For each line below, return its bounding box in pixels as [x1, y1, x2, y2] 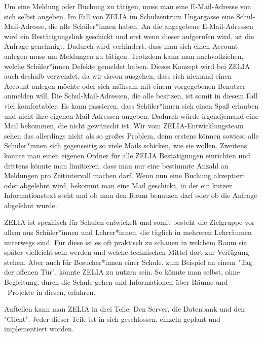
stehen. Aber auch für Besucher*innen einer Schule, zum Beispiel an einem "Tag [4, 256, 252, 267]
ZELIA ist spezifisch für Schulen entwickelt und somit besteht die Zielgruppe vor [4, 217, 255, 227]
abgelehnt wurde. [4, 199, 57, 210]
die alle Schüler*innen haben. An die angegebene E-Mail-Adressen [48, 21, 253, 31]
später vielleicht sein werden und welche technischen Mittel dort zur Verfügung [4, 247, 249, 257]
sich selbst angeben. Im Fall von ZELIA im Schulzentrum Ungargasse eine [4, 11, 234, 21]
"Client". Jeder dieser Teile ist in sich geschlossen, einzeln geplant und [4, 313, 220, 324]
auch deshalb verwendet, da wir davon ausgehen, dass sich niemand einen [4, 71, 232, 81]
